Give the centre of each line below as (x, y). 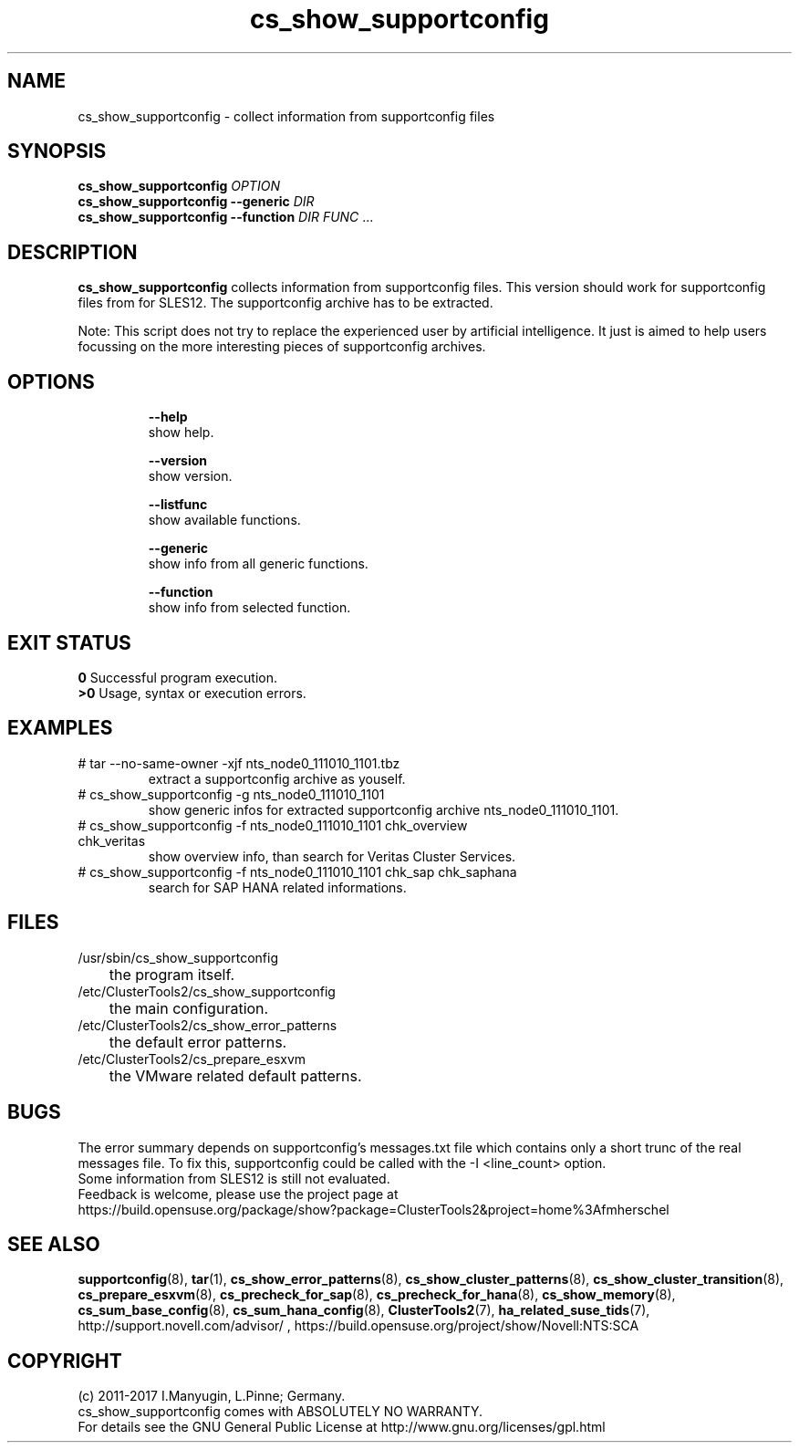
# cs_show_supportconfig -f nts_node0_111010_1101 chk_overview (273, 825)
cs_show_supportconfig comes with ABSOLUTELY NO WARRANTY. (280, 1412)
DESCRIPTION (73, 252)
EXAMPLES (60, 728)
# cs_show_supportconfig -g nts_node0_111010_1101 (231, 794)
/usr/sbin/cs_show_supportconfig (178, 957)
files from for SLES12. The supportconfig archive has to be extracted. (285, 303)
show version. (190, 476)
